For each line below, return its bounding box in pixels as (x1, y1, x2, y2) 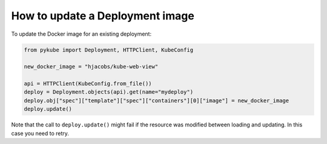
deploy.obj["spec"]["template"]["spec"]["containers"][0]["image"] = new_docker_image (24, 97, 289, 104)
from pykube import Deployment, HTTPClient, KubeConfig (24, 46, 194, 53)
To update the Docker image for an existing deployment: (11, 30, 151, 38)
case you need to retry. (11, 129, 70, 137)
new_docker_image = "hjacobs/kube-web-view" (24, 64, 159, 70)
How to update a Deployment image (11, 9, 195, 22)
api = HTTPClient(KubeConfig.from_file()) (24, 80, 152, 87)
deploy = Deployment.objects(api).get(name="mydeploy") (24, 88, 194, 96)
